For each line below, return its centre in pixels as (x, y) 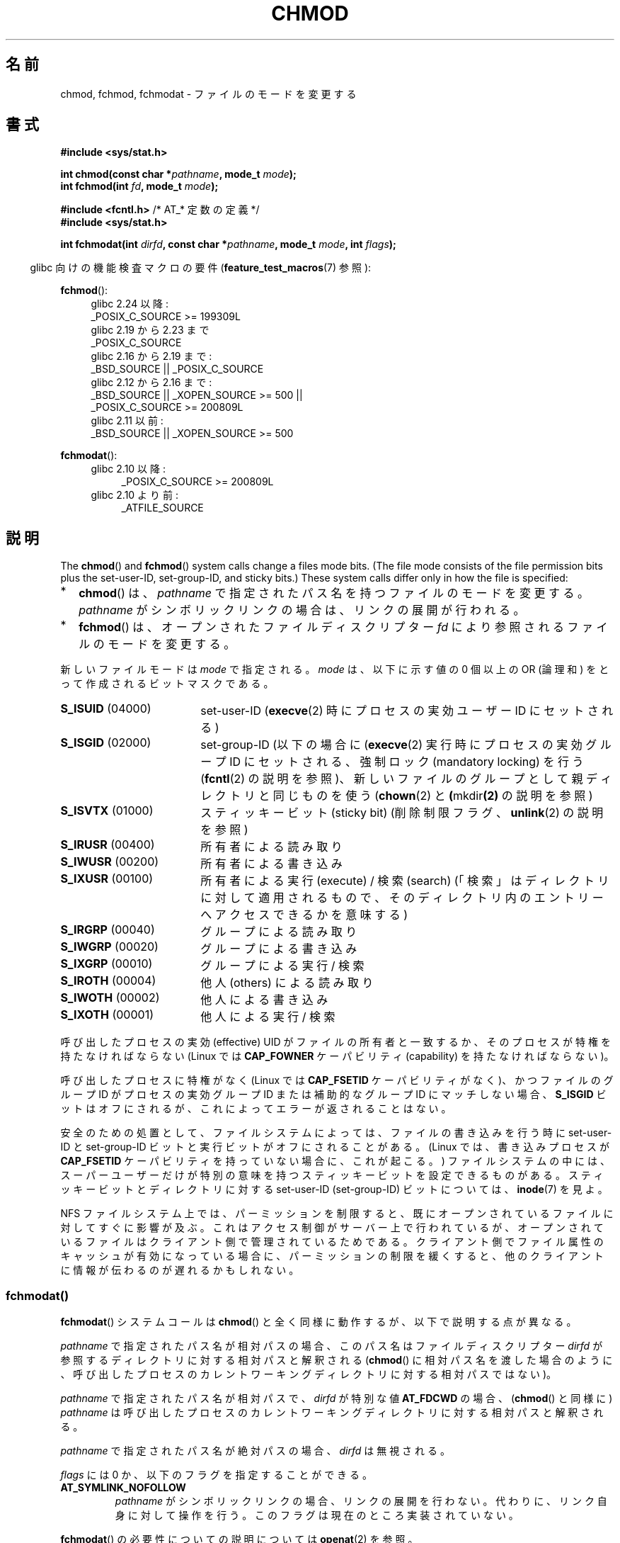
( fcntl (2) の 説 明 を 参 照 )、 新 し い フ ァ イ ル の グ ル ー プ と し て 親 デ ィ (406, 779)
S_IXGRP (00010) (107, 964)
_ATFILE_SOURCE (162, 508)
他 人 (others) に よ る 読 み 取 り (287, 983)
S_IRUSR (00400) (108, 845)
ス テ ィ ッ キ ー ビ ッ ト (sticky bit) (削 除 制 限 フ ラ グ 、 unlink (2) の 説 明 (402, 813)
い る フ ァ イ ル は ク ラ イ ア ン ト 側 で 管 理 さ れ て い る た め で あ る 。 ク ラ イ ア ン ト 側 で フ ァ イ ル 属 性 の (332, 1242)
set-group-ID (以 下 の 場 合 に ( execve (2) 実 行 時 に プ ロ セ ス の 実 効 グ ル (406, 745)
